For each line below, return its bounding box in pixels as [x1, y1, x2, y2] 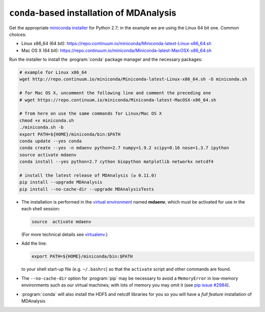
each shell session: [21, 206, 60, 212]
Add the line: [21, 240, 47, 246]
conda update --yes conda [19, 138, 82, 144]
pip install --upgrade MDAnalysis [19, 180, 103, 185]
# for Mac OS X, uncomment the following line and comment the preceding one [19, 90, 211, 96]
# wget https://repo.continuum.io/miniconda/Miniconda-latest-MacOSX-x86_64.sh [19, 97, 216, 103]
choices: [9, 31, 26, 37]
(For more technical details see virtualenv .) [21, 232, 108, 237]
